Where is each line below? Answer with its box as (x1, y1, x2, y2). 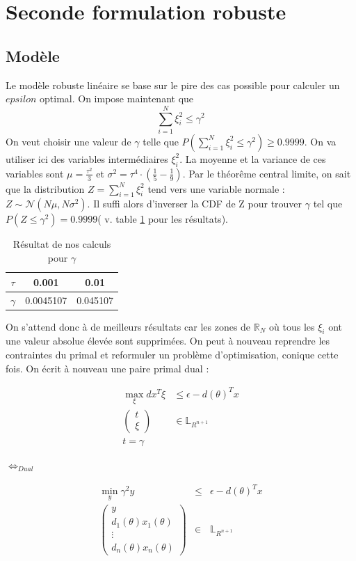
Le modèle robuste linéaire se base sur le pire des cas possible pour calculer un (6, 77, 340, 92)
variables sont (6, 166, 64, 180)
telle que (143, 134, 179, 148)
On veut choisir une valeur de (6, 134, 131, 148)
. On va (304, 134, 337, 148)
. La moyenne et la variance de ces (179, 151, 326, 166)
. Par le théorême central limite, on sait (182, 166, 351, 180)
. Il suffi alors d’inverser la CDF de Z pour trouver (87, 196, 302, 211)
